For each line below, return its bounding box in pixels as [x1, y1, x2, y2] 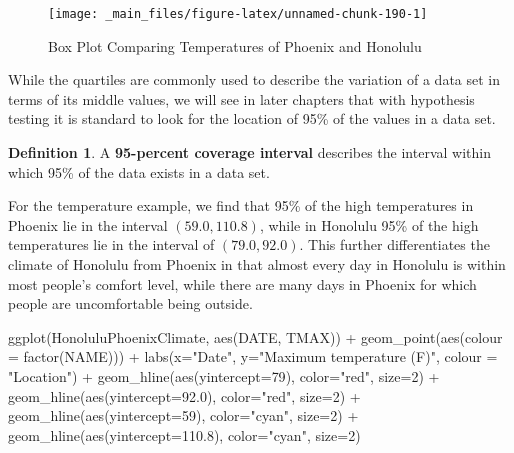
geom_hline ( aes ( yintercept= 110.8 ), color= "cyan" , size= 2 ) [8, 424, 361, 445]
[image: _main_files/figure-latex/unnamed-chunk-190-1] [48, 7, 428, 21]
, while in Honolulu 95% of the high [259, 214, 479, 235]
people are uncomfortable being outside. [8, 293, 253, 314]
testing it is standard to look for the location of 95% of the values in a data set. [8, 108, 496, 129]
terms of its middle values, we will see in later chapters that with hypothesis [8, 88, 475, 109]
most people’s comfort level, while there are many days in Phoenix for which [8, 273, 477, 294]
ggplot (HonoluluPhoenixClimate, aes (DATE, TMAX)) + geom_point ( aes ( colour [8, 326, 503, 347]
